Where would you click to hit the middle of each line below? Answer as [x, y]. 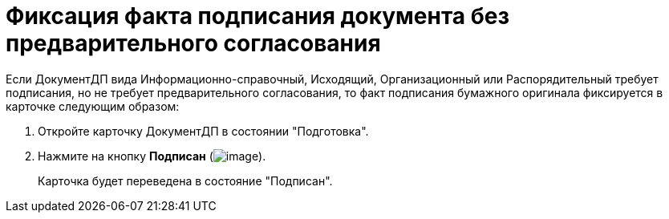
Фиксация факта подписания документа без [257, 16]
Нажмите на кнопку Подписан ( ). [152, 156]
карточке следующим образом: [93, 106]
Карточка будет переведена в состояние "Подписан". [185, 180]
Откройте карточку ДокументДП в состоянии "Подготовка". [203, 131]
